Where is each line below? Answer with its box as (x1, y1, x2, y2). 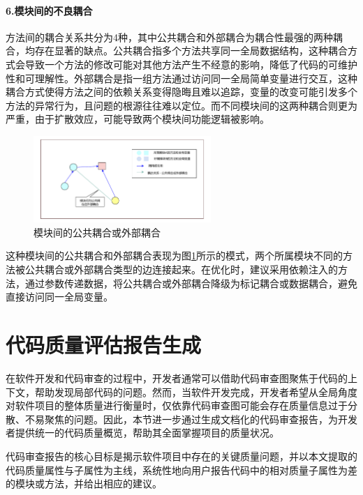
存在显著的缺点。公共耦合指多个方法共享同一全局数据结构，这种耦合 (34, 43, 348, 58)
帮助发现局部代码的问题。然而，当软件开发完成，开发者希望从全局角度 (34, 384, 357, 399)
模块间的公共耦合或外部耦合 (34, 224, 161, 239)
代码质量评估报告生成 (6, 330, 202, 359)
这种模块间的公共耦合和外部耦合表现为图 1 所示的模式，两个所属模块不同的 (6, 248, 343, 263)
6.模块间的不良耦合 (6, 3, 93, 17)
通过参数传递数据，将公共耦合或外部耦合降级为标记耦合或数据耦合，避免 (24, 275, 357, 290)
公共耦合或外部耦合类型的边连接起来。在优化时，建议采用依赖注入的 (24, 262, 338, 277)
